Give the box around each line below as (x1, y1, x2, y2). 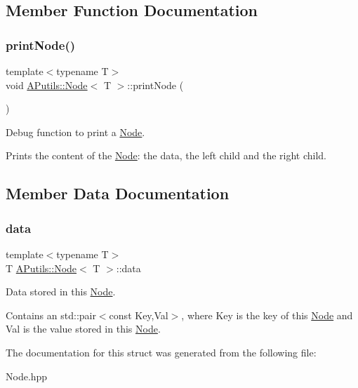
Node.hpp (6, 368, 48, 383)
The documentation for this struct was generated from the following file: (6, 344, 317, 359)
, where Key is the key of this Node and (181, 307, 353, 322)
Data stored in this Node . (6, 284, 116, 299)
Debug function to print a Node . (6, 124, 145, 139)
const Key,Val (109, 307, 168, 322)
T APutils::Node (6, 260, 77, 275)
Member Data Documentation (6, 182, 230, 204)
